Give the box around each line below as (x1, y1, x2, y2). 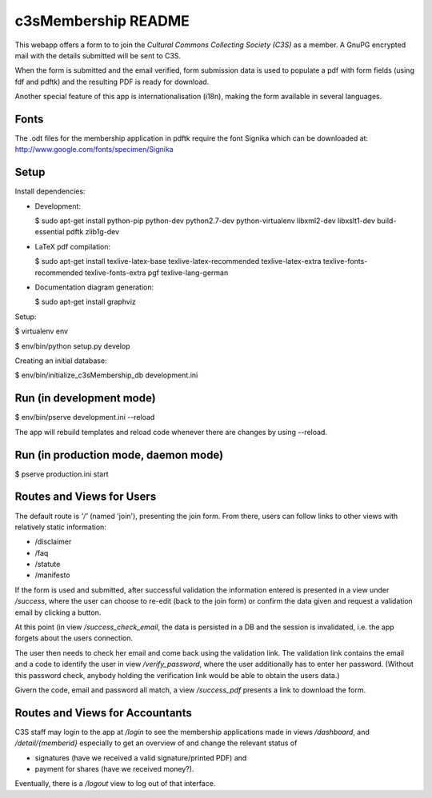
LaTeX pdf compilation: (34, 241, 111, 251)
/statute (34, 560, 61, 569)
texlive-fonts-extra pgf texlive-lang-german (84, 268, 229, 277)
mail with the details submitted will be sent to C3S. (14, 50, 182, 60)
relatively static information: (14, 522, 107, 532)
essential (34, 227, 65, 237)
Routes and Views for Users (14, 490, 157, 504)
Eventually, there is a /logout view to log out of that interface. (14, 779, 216, 788)
